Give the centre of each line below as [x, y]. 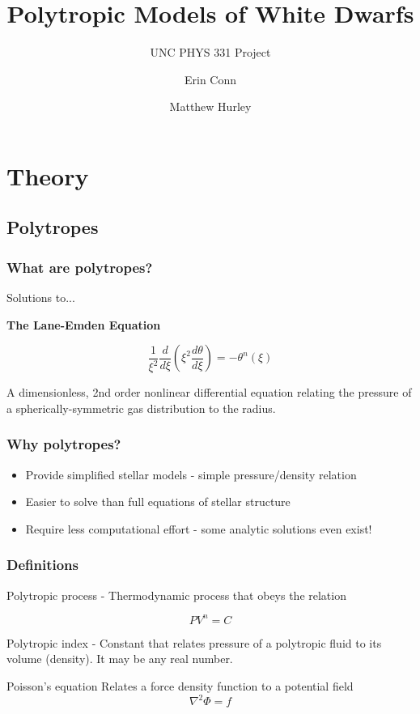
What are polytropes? [80, 267]
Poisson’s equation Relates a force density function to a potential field [180, 685]
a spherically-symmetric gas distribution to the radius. [141, 408]
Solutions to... [41, 297]
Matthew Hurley [210, 106]
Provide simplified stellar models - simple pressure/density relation [191, 474]
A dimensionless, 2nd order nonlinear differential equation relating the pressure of [209, 392]
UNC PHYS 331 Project [210, 52]
